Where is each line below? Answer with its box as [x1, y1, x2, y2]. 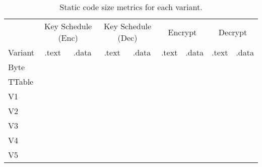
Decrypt [218, 26, 247, 38]
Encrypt [168, 26, 197, 38]
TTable [8, 76, 34, 87]
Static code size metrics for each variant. [59, 1, 203, 13]
